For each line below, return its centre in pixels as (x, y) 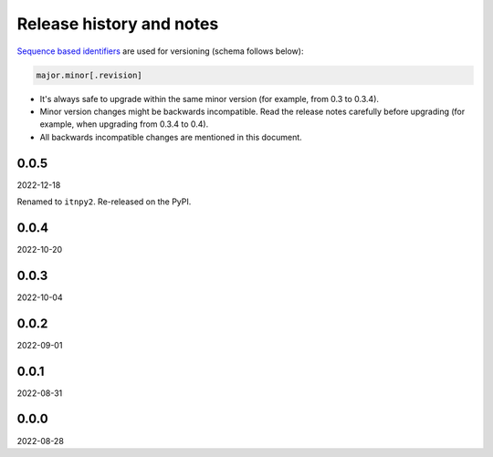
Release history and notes (118, 24)
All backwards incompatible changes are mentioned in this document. (171, 137)
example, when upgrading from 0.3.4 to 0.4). (124, 124)
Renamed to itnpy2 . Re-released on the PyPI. (104, 202)
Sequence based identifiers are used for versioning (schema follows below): (160, 51)
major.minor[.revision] (89, 75)
